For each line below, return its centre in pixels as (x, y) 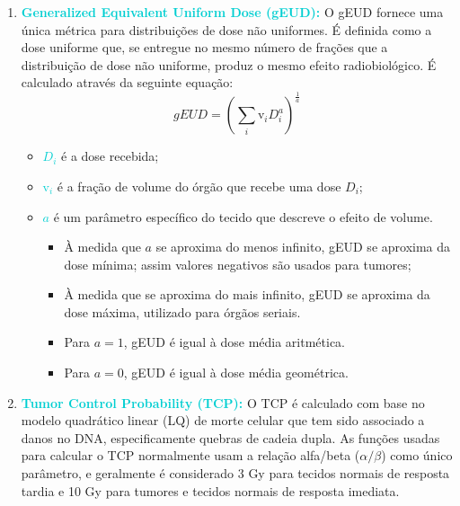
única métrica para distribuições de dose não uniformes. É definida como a (226, 29)
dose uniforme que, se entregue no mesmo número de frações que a (204, 47)
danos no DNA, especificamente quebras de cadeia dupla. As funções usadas (230, 437)
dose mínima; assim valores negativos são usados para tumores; (238, 264)
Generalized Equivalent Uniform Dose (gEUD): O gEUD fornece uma (232, 12)
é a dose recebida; (110, 156)
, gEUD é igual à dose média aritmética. (234, 342)
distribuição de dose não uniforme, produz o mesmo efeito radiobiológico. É (229, 64)
